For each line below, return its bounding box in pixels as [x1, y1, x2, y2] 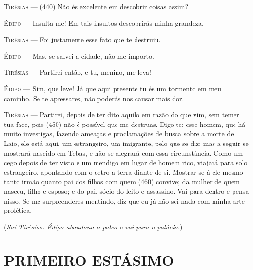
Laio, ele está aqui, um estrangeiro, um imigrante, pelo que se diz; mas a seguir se [4, 138, 249, 148]
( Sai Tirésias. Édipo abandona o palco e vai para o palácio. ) [4, 221, 183, 231]
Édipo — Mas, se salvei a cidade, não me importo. [4, 50, 154, 61]
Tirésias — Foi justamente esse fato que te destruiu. [4, 34, 161, 44]
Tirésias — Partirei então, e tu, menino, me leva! [4, 67, 151, 77]
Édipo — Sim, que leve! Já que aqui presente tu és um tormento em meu [4, 83, 222, 93]
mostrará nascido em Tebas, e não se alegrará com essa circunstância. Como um [4, 147, 243, 158]
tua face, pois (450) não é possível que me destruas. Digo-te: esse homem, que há [4, 119, 246, 129]
